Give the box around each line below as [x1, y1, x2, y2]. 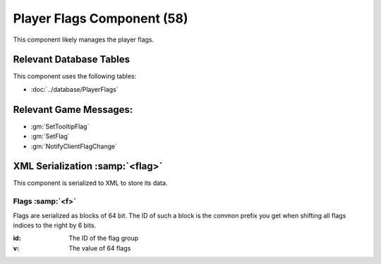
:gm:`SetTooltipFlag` [30, 122, 90, 131]
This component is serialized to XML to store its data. [13, 179, 168, 187]
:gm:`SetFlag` [30, 132, 70, 140]
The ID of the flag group [68, 234, 139, 243]
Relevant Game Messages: [13, 103, 133, 116]
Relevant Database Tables [13, 54, 131, 66]
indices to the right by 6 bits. [13, 221, 97, 229]
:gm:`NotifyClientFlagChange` [30, 142, 118, 150]
